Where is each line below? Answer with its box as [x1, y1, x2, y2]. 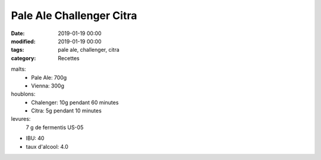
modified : [11, 37, 36, 45]
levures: [11, 115, 31, 123]
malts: [11, 65, 26, 73]
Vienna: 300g [31, 82, 65, 89]
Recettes [58, 54, 80, 62]
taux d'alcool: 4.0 [26, 143, 68, 150]
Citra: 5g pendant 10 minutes [31, 107, 102, 114]
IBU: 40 [26, 134, 45, 142]
